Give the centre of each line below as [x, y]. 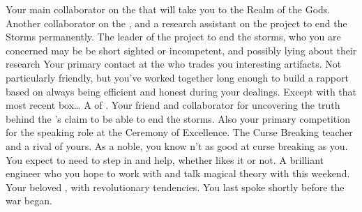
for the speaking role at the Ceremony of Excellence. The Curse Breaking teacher [179, 132]
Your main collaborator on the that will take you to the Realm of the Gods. [168, 9]
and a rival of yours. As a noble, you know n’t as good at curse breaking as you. [177, 145]
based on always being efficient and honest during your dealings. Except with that [181, 91]
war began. [29, 200]
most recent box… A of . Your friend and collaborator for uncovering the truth [173, 105]
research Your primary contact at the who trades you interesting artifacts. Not [174, 64]
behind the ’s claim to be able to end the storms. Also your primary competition [178, 118]
